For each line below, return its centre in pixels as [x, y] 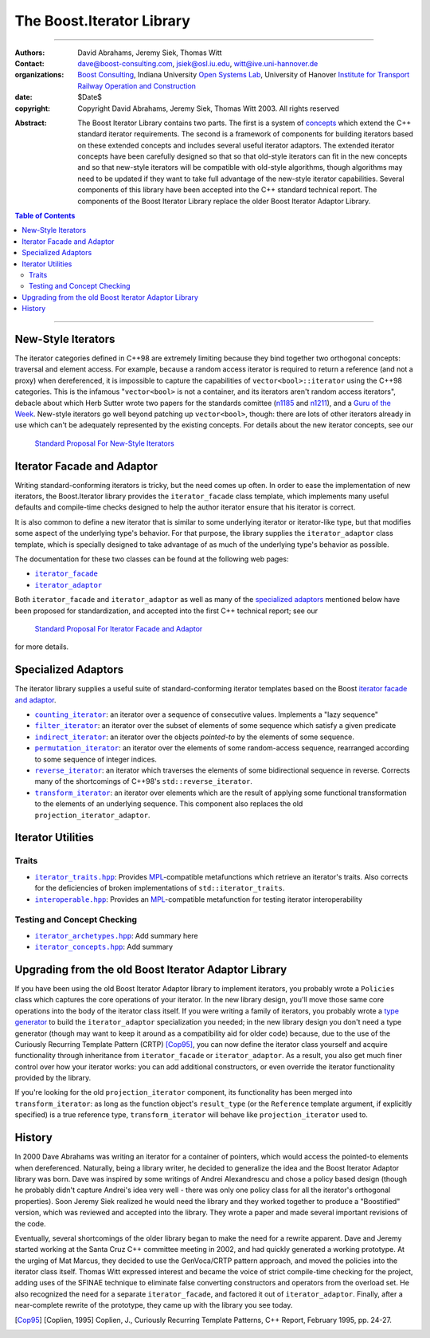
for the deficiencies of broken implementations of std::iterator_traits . [160, 888]
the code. [31, 1223]
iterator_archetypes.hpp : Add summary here [116, 935]
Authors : [30, 53]
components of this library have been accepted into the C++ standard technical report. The [227, 190]
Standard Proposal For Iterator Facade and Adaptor [119, 628]
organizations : [39, 75]
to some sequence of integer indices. [96, 759]
